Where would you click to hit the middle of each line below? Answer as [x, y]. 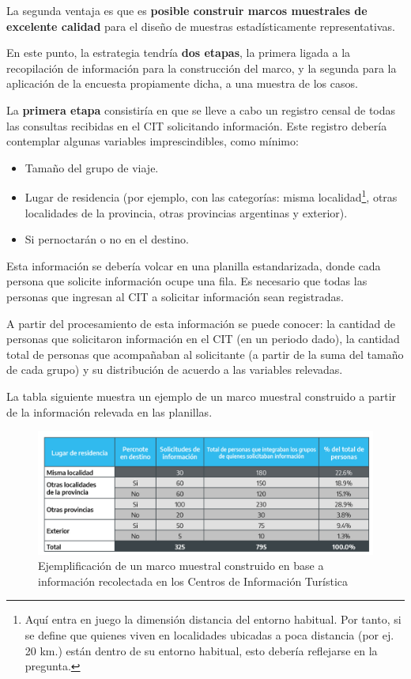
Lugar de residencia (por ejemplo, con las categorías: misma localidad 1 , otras [211, 196]
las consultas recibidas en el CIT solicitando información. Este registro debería [197, 125]
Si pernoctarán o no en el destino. [107, 239]
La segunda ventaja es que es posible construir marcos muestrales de [187, 10]
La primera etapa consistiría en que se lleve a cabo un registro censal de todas [201, 109]
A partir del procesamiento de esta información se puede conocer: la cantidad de [201, 323]
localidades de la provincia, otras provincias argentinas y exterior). [186, 212]
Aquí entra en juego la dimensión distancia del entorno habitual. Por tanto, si [213, 619]
